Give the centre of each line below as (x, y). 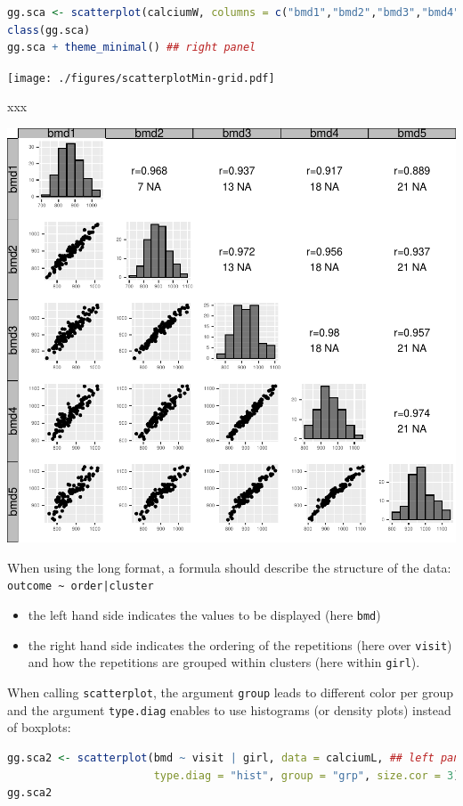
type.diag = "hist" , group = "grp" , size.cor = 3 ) (307, 775)
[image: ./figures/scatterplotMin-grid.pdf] (141, 78)
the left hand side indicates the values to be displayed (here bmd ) (204, 615)
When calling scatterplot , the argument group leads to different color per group (231, 692)
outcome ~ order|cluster (81, 586)
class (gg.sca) (49, 30)
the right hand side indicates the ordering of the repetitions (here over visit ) (240, 644)
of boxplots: (39, 727)
